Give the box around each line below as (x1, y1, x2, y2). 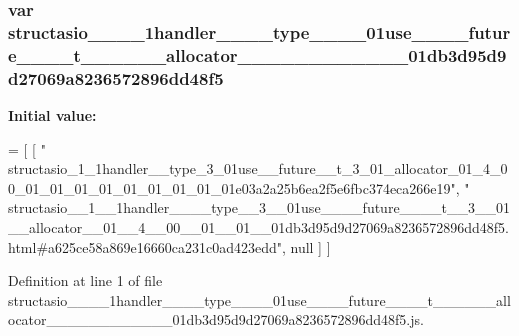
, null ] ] (281, 236, 331, 257)
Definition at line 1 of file (8, 270, 163, 291)
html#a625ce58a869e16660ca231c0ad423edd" (8, 236, 282, 257)
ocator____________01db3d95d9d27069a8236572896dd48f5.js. (8, 309, 424, 330)
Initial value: (8, 104, 97, 125)
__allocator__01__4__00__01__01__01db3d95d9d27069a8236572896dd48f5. (8, 216, 509, 237)
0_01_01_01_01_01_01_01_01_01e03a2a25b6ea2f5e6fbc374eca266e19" (8, 177, 456, 198)
